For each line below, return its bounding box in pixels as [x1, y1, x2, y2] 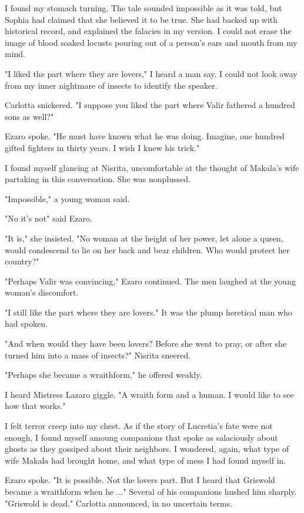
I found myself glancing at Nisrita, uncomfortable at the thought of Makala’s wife [5, 161, 299, 173]
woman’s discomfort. [5, 286, 79, 299]
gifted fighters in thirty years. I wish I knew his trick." [5, 141, 200, 153]
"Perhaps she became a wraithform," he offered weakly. [5, 368, 202, 381]
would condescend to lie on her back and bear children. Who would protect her [5, 243, 290, 256]
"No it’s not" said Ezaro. [5, 212, 92, 224]
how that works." [5, 400, 66, 412]
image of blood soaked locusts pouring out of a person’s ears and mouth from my [5, 36, 298, 48]
